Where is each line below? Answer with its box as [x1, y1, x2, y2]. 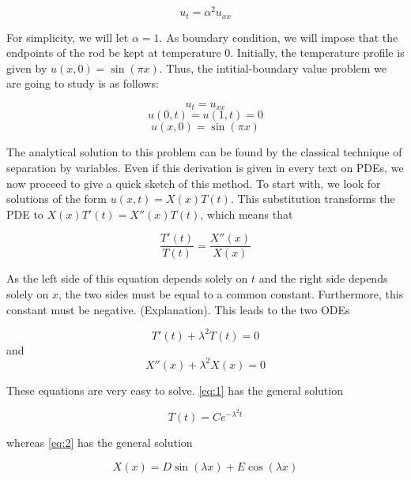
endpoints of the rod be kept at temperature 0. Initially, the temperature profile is [6, 44, 405, 61]
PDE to [6, 205, 43, 222]
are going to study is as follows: [6, 75, 159, 92]
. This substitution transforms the [230, 190, 395, 207]
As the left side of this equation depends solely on [6, 270, 248, 287]
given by [6, 59, 47, 76]
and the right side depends [258, 270, 388, 287]
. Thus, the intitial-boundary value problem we [159, 59, 386, 76]
